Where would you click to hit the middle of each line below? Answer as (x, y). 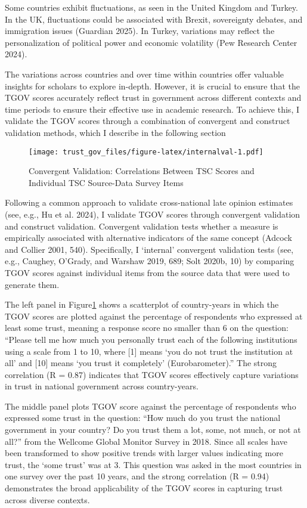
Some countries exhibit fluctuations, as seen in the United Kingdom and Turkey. (151, 7)
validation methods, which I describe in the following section (115, 132)
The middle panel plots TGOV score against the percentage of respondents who (151, 406)
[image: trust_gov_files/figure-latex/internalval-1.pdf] (146, 152)
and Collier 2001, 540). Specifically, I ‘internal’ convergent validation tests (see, (149, 249)
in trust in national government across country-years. (102, 386)
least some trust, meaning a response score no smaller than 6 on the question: (147, 328)
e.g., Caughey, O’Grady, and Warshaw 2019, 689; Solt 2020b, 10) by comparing (150, 261)
